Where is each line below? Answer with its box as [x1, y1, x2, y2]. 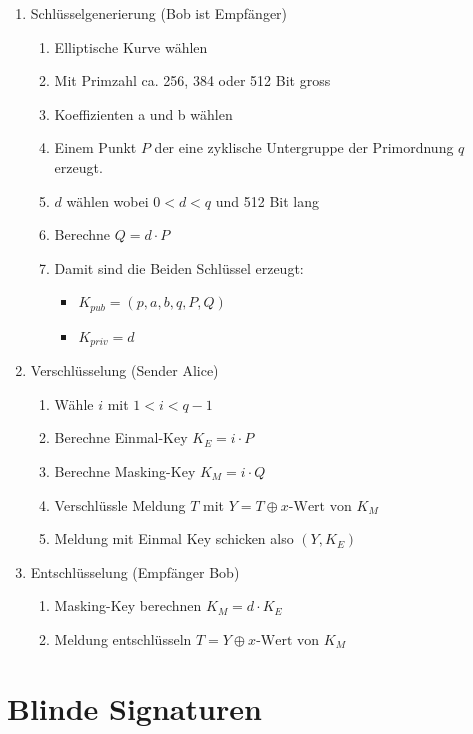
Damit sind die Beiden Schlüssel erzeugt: [54, 257, 304, 278]
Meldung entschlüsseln [54, 629, 192, 649]
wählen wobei [66, 190, 149, 211]
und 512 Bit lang [215, 190, 320, 211]
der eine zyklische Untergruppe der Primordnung [154, 137, 454, 158]
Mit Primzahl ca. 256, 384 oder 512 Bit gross [54, 70, 331, 91]
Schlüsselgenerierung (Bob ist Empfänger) [30, 3, 288, 23]
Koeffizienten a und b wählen [54, 103, 233, 124]
